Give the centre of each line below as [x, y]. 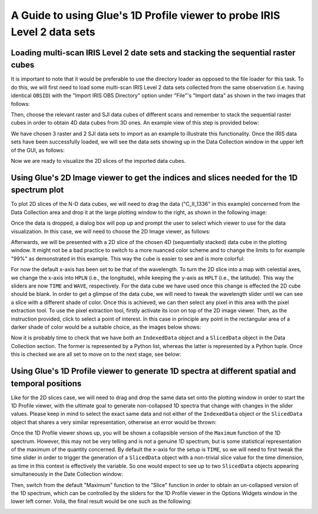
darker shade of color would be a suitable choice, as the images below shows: [106, 327]
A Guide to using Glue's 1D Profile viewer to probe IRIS [145, 15]
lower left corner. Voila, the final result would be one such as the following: [101, 501]
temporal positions [46, 383]
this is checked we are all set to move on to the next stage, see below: [96, 354]
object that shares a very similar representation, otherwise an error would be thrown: [114, 422]
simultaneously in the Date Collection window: [67, 474]
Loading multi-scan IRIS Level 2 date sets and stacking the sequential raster [153, 53]
